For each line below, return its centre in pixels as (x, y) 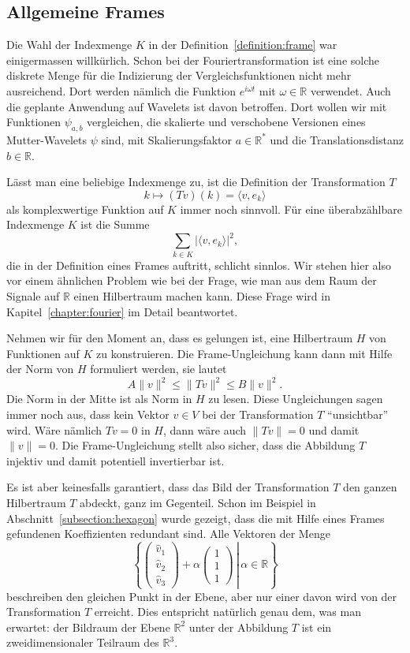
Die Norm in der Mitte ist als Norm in (99, 399)
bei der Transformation (258, 414)
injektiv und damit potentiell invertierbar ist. (116, 460)
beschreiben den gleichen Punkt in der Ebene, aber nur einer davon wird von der (202, 596)
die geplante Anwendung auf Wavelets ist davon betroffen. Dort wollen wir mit (197, 106)
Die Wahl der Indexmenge (69, 45)
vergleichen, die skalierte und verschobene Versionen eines (226, 122)
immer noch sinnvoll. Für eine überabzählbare (291, 209)
